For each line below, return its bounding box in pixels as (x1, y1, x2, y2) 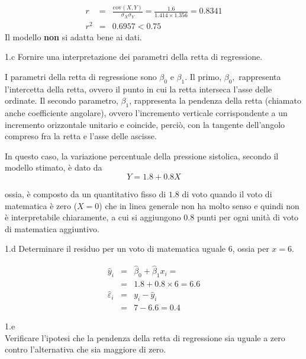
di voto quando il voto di (182, 188, 272, 200)
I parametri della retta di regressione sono (5, 70, 157, 82)
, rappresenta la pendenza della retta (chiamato (129, 94, 301, 107)
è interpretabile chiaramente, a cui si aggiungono (5, 211, 181, 223)
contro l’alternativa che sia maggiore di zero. (5, 343, 166, 355)
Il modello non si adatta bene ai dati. (5, 30, 142, 43)
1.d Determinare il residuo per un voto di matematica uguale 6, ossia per (5, 242, 269, 255)
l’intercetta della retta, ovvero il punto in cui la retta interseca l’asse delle (5, 82, 272, 95)
